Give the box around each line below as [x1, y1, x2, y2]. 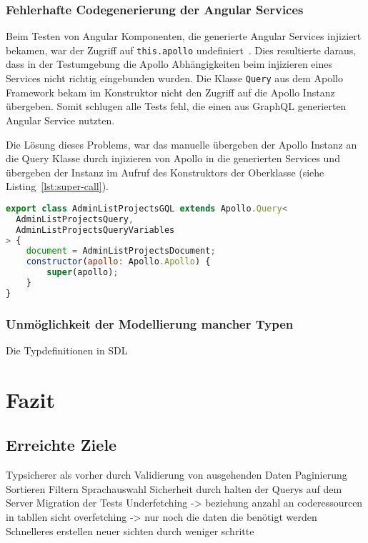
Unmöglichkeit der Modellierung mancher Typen [6, 314, 294, 332]
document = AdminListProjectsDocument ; [26, 246, 216, 256]
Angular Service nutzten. [6, 112, 115, 127]
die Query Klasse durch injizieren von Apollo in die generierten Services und [6, 151, 340, 166]
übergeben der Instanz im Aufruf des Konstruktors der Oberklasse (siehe [6, 164, 324, 179]
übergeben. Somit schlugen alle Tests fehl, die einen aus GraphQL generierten [6, 99, 347, 114]
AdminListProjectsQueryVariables [16, 224, 175, 235]
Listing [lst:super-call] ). [6, 179, 109, 194]
